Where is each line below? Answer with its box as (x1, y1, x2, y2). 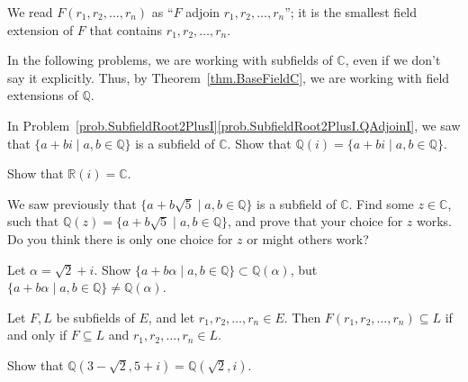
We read (7, 3, 53, 21)
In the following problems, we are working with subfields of (7, 50, 333, 69)
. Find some (348, 194, 414, 213)
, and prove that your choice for (227, 212, 403, 231)
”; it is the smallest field (284, 3, 418, 21)
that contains (89, 20, 163, 39)
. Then (283, 307, 321, 326)
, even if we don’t (345, 50, 441, 69)
